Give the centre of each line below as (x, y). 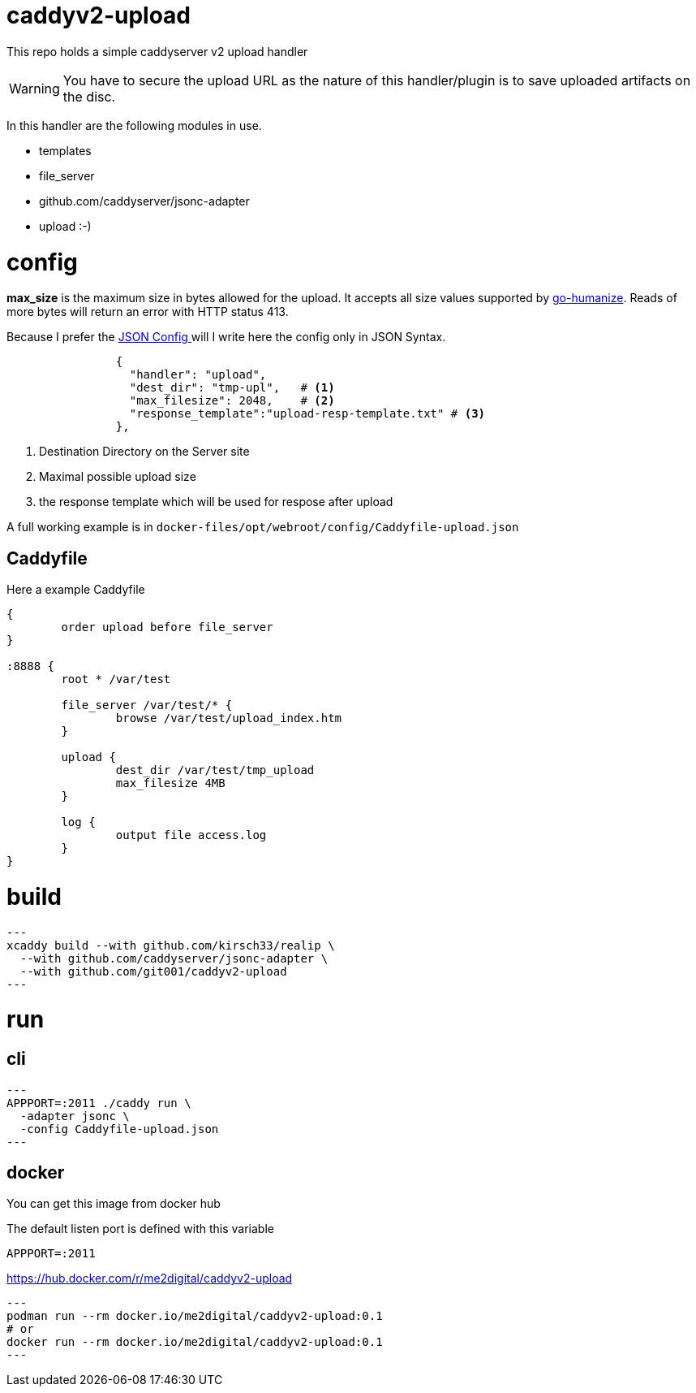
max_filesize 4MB (170, 783)
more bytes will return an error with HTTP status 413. (148, 312)
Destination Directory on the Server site (144, 452)
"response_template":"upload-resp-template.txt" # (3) (307, 414)
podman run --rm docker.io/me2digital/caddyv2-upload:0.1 (195, 1316)
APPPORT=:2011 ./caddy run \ (99, 1103)
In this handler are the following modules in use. (134, 125)
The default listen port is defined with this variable (140, 1229)
